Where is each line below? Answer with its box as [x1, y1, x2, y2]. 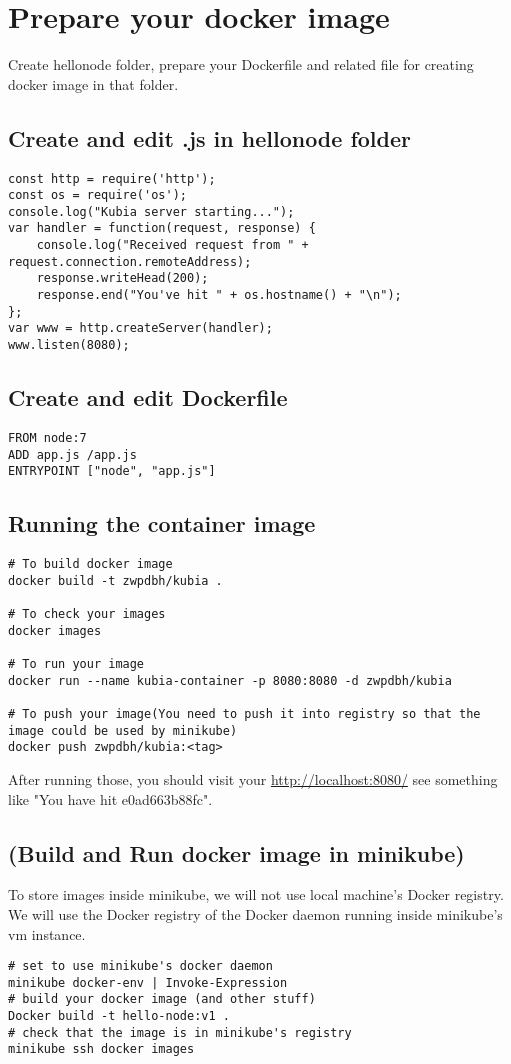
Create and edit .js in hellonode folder [8, 122, 411, 153]
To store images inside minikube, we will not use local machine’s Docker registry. [8, 884, 504, 905]
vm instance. [8, 923, 86, 944]
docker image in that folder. [8, 73, 179, 94]
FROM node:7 [8, 430, 87, 445]
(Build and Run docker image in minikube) [8, 837, 465, 868]
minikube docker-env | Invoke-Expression [8, 975, 288, 990]
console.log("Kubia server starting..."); [8, 204, 295, 219]
